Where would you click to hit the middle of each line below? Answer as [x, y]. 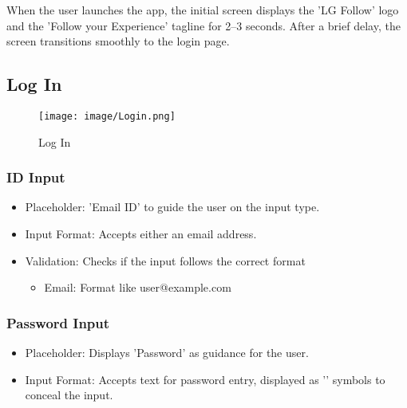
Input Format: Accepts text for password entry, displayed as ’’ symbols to [205, 379]
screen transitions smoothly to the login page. [118, 41]
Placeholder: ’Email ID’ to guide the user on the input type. [172, 207]
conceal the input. [69, 395]
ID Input [36, 177]
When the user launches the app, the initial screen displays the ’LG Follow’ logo [203, 10]
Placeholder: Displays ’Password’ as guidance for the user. [167, 353]
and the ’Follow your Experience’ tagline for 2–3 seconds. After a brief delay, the [203, 25]
